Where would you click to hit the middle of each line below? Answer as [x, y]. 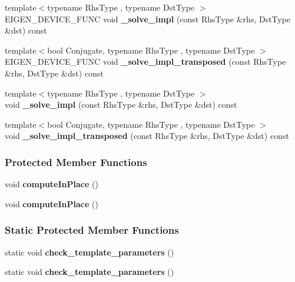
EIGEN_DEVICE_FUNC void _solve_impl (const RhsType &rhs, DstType [148, 19]
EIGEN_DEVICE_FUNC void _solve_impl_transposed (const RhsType [145, 62]
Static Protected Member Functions [92, 230]
